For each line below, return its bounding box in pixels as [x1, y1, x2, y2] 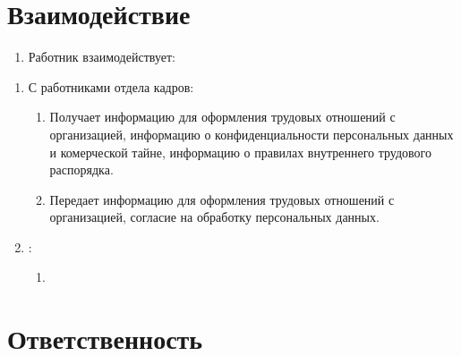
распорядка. [49, 160, 114, 179]
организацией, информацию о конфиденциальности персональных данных [49, 124, 454, 143]
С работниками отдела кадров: [28, 77, 194, 96]
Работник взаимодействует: [28, 47, 175, 66]
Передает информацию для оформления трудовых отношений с [49, 190, 395, 208]
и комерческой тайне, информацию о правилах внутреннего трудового [49, 142, 431, 161]
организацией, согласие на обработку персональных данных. [49, 208, 380, 226]
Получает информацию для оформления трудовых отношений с [49, 107, 396, 126]
